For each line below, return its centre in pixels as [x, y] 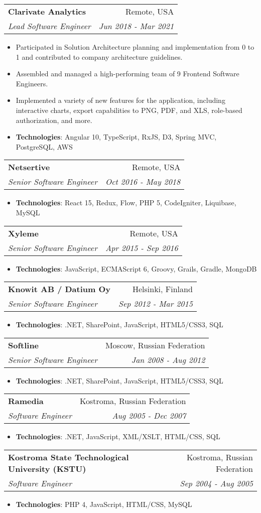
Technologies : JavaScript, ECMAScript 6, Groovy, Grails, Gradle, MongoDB [136, 268]
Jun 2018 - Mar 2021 [136, 26]
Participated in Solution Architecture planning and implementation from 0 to [135, 47]
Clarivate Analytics [47, 11]
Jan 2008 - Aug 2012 [168, 359]
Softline [24, 345]
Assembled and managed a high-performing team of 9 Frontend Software [127, 74]
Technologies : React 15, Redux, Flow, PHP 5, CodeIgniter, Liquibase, [126, 203]
